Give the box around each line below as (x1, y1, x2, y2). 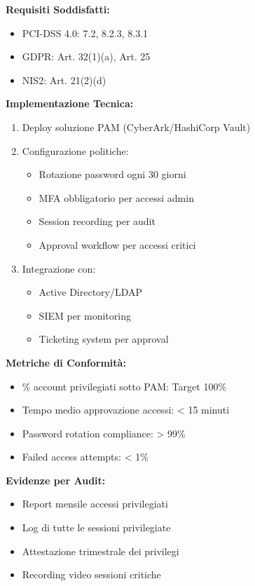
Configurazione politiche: (22, 143, 129, 158)
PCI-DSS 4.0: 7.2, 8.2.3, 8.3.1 (22, 25, 149, 40)
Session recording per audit (39, 214, 156, 229)
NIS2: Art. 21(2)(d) (22, 72, 106, 87)
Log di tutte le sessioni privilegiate (22, 520, 171, 535)
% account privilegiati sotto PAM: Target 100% (22, 379, 227, 393)
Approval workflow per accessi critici (39, 237, 196, 252)
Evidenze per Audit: (6, 472, 106, 487)
